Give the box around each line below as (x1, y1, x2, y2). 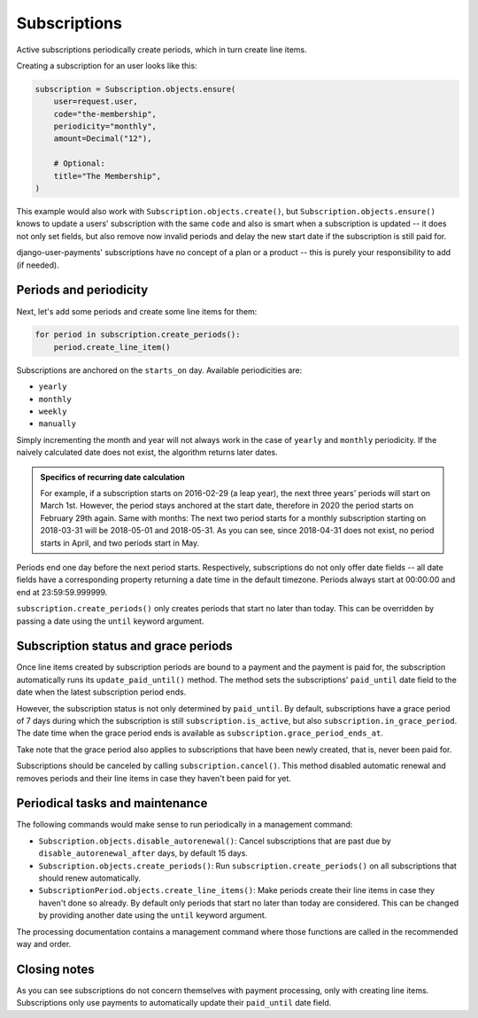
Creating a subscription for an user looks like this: (16, 60, 198, 71)
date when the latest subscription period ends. (16, 687, 187, 697)
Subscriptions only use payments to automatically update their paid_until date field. (16, 998, 332, 1008)
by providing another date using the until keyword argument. (38, 910, 267, 921)
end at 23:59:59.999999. (16, 587, 108, 597)
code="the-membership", (53, 109, 157, 119)
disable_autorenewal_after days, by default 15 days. (38, 848, 248, 859)
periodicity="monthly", (53, 121, 157, 132)
